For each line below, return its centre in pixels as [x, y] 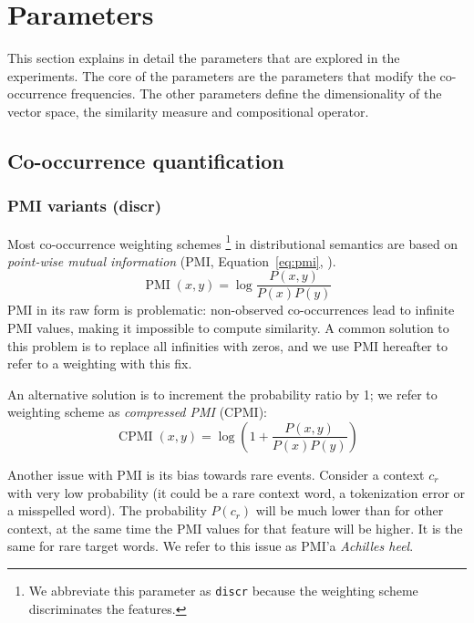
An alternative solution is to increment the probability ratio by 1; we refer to [222, 394]
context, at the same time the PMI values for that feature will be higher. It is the [235, 528]
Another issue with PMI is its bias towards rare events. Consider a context [216, 474]
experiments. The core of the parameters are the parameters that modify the [222, 75]
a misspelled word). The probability [107, 510]
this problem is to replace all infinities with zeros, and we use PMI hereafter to [227, 345]
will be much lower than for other [350, 510]
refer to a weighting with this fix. [100, 363]
